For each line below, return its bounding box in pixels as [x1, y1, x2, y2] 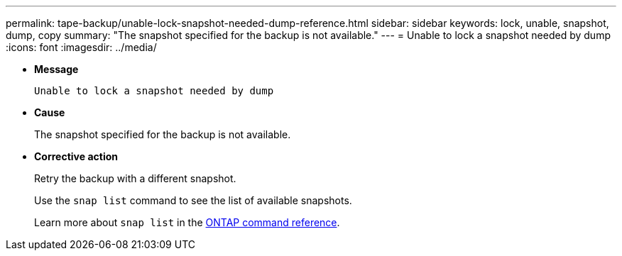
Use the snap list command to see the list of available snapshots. [34, 194, 352, 206]
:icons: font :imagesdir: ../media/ [6, 41, 157, 53]
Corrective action [34, 150, 118, 162]
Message [34, 63, 79, 75]
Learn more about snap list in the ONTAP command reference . [34, 216, 340, 228]
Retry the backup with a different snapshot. [34, 172, 236, 184]
